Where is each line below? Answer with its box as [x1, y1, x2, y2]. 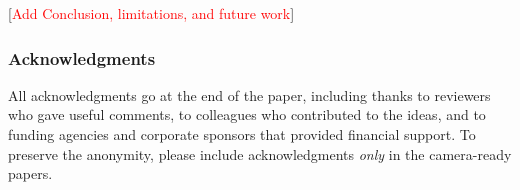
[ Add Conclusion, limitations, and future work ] [8, 3, 295, 23]
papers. [8, 163, 53, 184]
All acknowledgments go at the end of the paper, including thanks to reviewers [8, 84, 491, 105]
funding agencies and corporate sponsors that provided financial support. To [8, 124, 476, 144]
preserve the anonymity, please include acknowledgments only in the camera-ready [8, 143, 512, 164]
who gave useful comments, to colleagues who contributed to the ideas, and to [8, 104, 486, 125]
